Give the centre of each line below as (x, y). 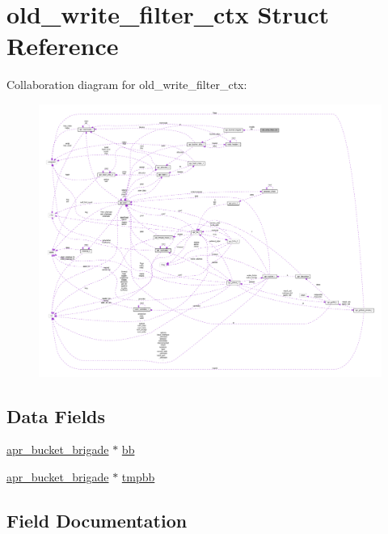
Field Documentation (97, 520)
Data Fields (56, 415)
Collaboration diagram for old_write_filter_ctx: (127, 85)
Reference (63, 46)
